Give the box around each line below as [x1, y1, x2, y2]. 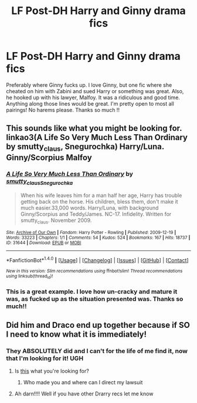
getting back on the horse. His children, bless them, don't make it [20, 198, 178, 205]
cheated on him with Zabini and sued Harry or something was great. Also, [6, 87, 184, 94]
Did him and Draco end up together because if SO [6, 320, 191, 330]
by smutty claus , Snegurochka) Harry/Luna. [6, 142, 164, 153]
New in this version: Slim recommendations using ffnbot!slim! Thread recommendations [6, 268, 183, 274]
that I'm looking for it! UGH [6, 354, 84, 363]
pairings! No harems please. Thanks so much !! [6, 106, 120, 113]
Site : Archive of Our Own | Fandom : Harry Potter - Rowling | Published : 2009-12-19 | [6, 229, 176, 235]
